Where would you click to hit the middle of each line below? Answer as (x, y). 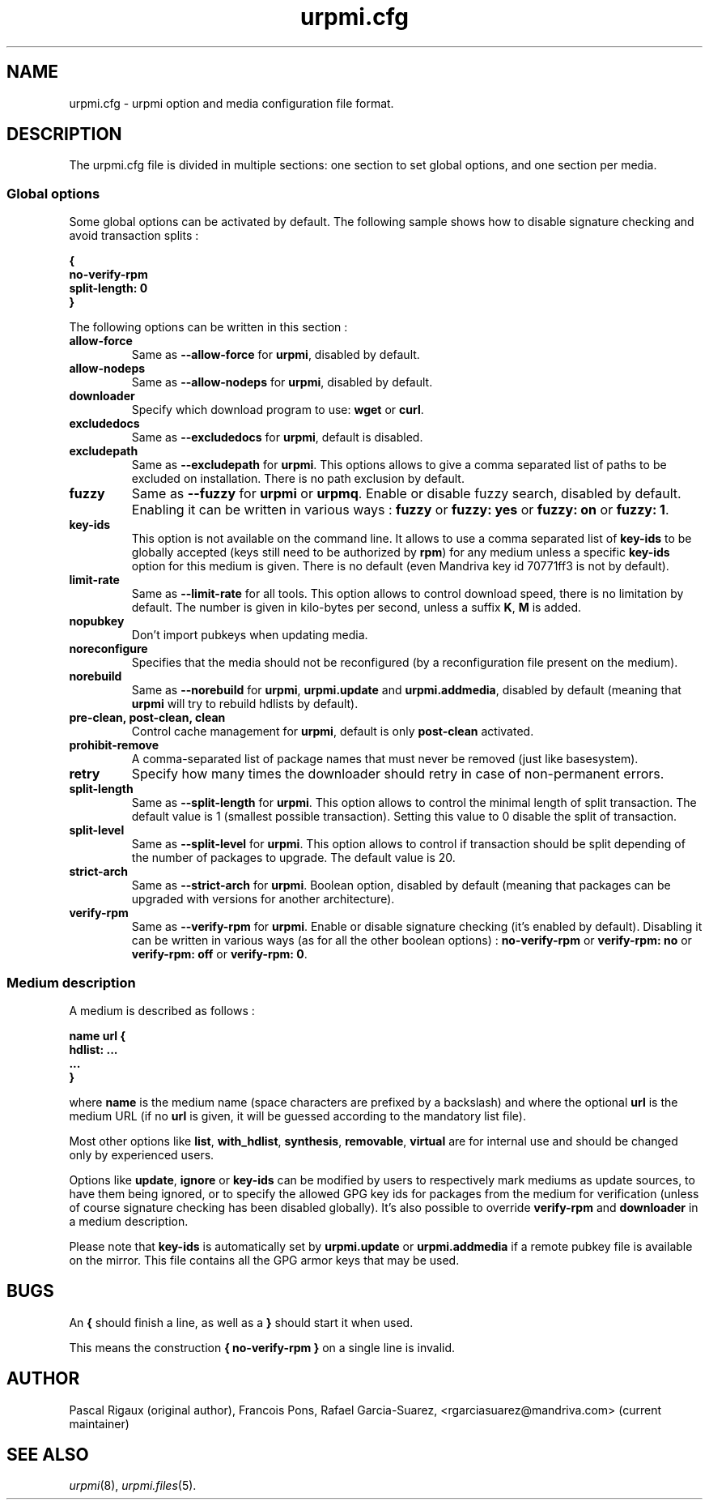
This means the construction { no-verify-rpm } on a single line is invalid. (262, 1347)
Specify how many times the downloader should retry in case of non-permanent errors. (398, 774)
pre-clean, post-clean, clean (147, 718)
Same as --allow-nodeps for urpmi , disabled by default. (282, 382)
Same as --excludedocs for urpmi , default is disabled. (277, 437)
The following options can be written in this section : (208, 327)
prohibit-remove (114, 745)
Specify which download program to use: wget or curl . (278, 410)
